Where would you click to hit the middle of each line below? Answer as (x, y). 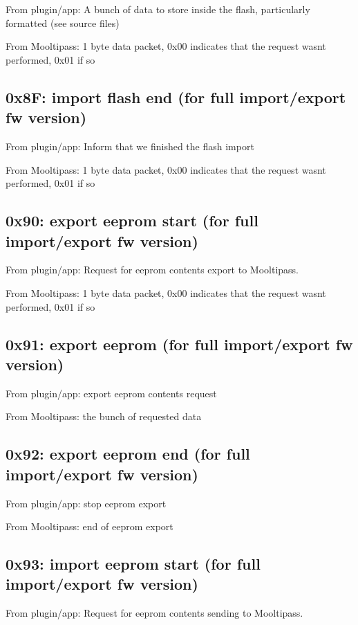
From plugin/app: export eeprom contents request (111, 393)
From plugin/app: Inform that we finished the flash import (130, 146)
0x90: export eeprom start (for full (132, 220)
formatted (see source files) (63, 22)
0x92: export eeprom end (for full (128, 454)
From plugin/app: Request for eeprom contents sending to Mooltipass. (154, 613)
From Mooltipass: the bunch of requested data (104, 416)
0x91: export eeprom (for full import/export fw (179, 344)
